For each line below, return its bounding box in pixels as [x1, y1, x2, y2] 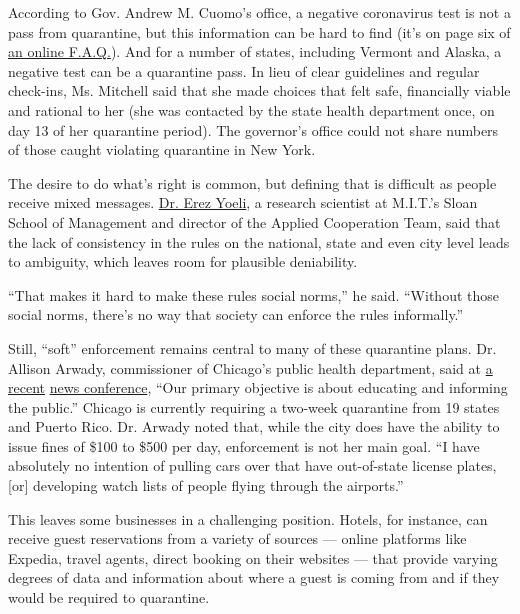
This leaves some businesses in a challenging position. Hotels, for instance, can [8, 508, 488, 529]
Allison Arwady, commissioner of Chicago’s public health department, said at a [8, 357, 493, 378]
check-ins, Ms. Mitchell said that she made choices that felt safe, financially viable [8, 80, 511, 101]
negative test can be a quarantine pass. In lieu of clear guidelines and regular [8, 60, 480, 81]
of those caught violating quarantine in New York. [8, 139, 316, 160]
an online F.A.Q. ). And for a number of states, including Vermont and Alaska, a [8, 41, 502, 62]
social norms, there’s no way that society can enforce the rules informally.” [8, 304, 464, 325]
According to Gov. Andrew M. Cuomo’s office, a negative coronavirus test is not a [8, 2, 511, 22]
